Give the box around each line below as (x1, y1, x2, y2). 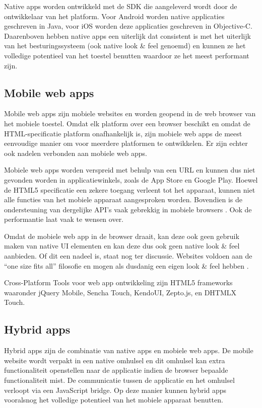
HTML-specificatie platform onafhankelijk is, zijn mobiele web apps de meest (4, 128, 242, 138)
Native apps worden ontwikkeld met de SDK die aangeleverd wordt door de (4, 1, 237, 11)
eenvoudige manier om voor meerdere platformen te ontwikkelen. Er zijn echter (4, 138, 248, 148)
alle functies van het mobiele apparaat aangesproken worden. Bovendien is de (4, 194, 243, 205)
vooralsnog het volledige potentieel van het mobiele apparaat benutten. (4, 394, 223, 405)
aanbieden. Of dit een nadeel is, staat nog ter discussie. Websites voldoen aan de (4, 251, 252, 261)
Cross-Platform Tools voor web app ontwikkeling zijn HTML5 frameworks (4, 277, 233, 288)
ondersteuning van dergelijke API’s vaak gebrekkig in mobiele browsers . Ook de (4, 204, 252, 214)
